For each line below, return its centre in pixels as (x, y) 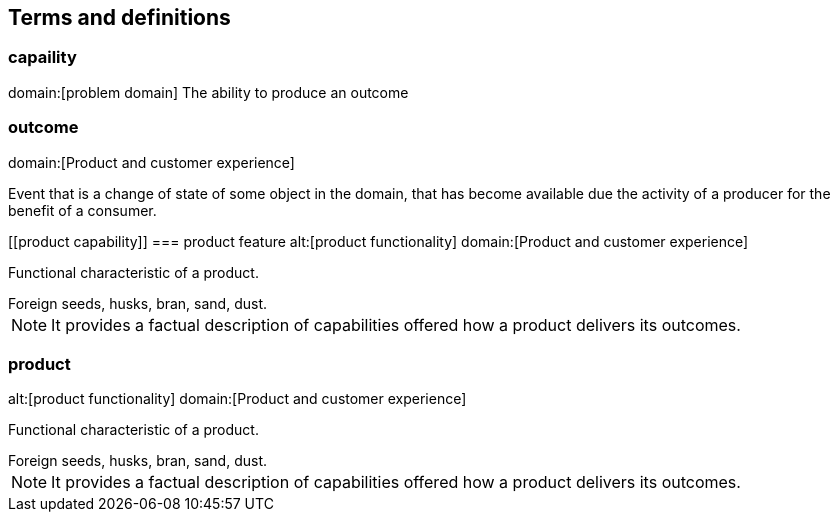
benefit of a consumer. (82, 210)
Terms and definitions (119, 17)
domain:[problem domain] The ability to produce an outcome (208, 92)
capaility (42, 57)
